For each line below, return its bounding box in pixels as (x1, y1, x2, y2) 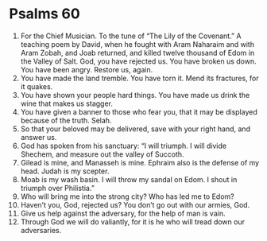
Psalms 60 (9, 5, 80, 23)
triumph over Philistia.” (20, 183, 95, 192)
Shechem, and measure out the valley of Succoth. (20, 149, 185, 159)
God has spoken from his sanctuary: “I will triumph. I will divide (20, 141, 227, 150)
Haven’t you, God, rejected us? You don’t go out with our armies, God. (20, 200, 250, 209)
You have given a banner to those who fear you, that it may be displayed (20, 107, 257, 116)
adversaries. (20, 225, 62, 235)
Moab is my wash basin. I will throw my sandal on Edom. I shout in (20, 174, 238, 184)
